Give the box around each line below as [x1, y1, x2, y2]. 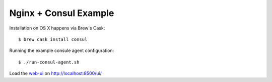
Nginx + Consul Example [9, 7, 114, 18]
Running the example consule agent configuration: [9, 47, 114, 53]
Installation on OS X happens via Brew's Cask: [9, 25, 105, 31]
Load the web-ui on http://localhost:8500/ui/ [9, 70, 102, 76]
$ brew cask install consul [18, 36, 88, 42]
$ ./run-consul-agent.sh [18, 59, 80, 65]
